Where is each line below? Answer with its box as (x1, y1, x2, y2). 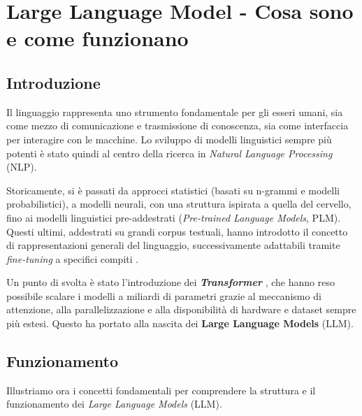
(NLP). (6, 159, 37, 174)
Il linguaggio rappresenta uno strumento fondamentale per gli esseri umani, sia (6, 104, 343, 119)
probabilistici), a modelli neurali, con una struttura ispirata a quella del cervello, (6, 196, 352, 211)
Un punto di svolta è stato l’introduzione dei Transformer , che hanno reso (6, 275, 335, 289)
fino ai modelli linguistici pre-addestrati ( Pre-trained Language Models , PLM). (6, 210, 341, 224)
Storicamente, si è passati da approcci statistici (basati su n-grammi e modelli (6, 182, 340, 197)
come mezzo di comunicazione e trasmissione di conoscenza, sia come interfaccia (6, 118, 349, 133)
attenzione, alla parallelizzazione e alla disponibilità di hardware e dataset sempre (6, 302, 356, 317)
